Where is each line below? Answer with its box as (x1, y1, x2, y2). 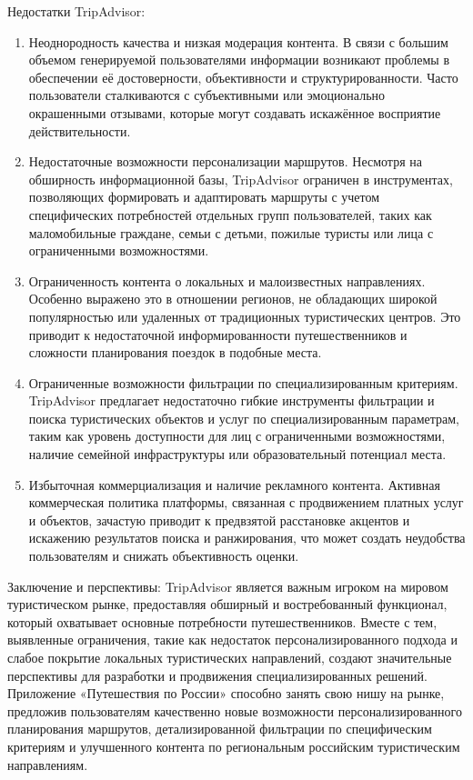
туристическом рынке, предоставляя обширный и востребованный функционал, (7, 595, 448, 614)
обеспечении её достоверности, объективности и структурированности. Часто (28, 67, 458, 86)
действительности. (28, 121, 131, 140)
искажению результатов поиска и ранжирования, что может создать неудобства (28, 528, 466, 547)
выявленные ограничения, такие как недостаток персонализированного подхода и (7, 630, 458, 649)
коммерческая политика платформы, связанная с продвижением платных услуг (28, 493, 464, 512)
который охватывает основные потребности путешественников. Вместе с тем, (7, 612, 438, 631)
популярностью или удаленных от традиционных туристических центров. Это (28, 306, 461, 325)
